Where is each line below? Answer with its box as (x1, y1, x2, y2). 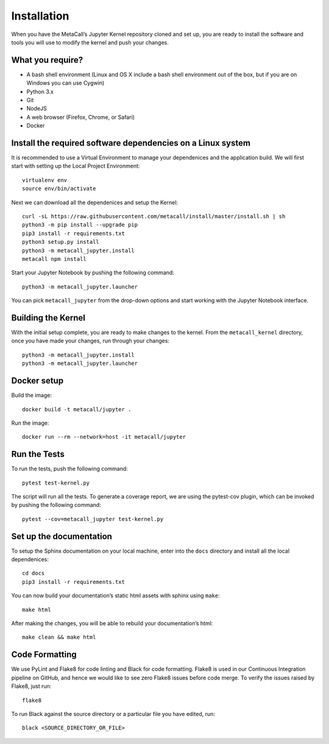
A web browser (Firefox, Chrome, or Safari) (26, 113, 135, 121)
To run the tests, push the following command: (11, 465, 128, 472)
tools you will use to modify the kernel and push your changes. (11, 38, 169, 46)
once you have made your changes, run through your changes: (11, 337, 170, 344)
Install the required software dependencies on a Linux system (11, 138, 251, 148)
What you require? (11, 55, 83, 65)
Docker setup (11, 375, 64, 386)
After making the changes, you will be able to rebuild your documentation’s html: (11, 620, 213, 627)
